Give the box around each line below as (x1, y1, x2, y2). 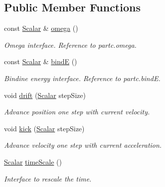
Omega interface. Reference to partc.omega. (4, 39, 137, 50)
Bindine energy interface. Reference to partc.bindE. (4, 73, 161, 83)
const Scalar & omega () (4, 23, 78, 33)
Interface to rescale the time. (4, 173, 92, 184)
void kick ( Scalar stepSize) (4, 123, 85, 133)
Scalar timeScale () (4, 156, 62, 167)
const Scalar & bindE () (4, 56, 77, 67)
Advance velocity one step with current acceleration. (4, 140, 162, 150)
